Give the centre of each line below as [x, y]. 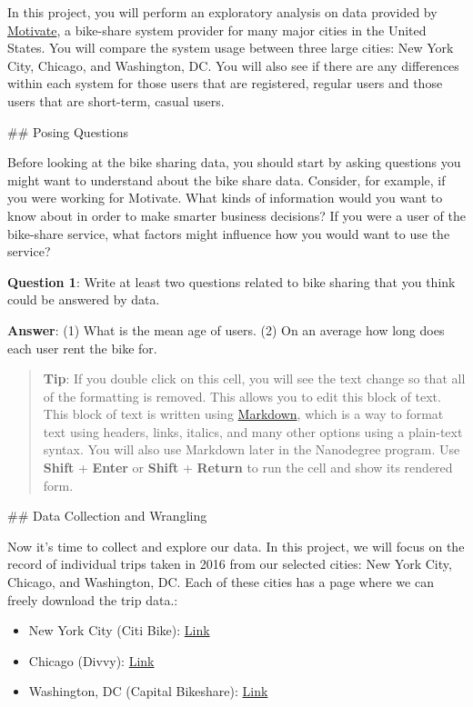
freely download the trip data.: [93, 599]
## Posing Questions [68, 131]
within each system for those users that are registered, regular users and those [225, 83]
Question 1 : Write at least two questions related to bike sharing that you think [231, 281]
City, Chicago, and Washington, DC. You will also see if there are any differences [233, 65]
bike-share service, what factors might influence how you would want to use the [229, 233]
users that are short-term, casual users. [116, 100]
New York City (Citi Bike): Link [119, 630]
